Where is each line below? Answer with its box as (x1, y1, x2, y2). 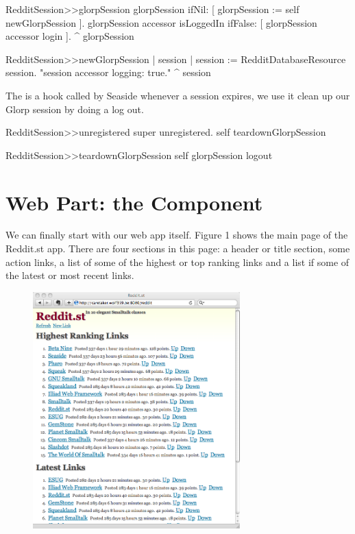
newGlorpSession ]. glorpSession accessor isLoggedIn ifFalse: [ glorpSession (5, 15, 317, 29)
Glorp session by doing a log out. (5, 101, 144, 116)
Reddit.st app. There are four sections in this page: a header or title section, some (5, 241, 350, 256)
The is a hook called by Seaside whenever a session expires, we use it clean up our (5, 88, 350, 102)
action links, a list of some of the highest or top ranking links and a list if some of (5, 254, 350, 269)
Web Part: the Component (5, 188, 263, 216)
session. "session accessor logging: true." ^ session (5, 65, 211, 80)
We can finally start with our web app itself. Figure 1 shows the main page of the (5, 228, 348, 242)
